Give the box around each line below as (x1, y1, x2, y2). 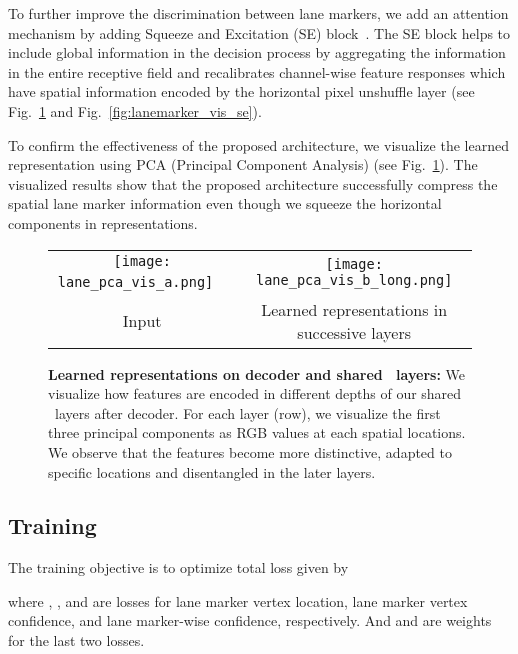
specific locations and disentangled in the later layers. (48, 461, 376, 482)
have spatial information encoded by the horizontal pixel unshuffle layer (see (8, 81, 475, 102)
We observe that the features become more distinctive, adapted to (48, 441, 452, 462)
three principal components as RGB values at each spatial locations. (48, 422, 466, 443)
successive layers (297, 320, 412, 344)
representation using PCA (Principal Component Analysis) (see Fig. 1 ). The (8, 154, 478, 175)
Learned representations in (261, 297, 448, 321)
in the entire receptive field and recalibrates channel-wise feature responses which (8, 61, 506, 82)
